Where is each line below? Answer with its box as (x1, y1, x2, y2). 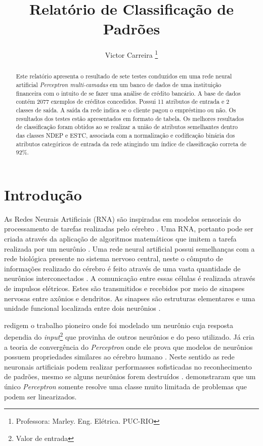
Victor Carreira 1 (105, 48, 158, 60)
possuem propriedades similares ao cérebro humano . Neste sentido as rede (4, 351, 235, 362)
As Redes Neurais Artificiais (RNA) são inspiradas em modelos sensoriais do (4, 213, 241, 224)
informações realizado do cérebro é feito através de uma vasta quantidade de (4, 263, 241, 273)
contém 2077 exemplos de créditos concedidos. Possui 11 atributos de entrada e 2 (16, 97, 230, 106)
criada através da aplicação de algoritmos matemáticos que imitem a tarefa (4, 233, 237, 244)
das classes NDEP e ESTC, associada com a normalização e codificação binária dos (16, 131, 235, 139)
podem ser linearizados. (4, 391, 77, 401)
